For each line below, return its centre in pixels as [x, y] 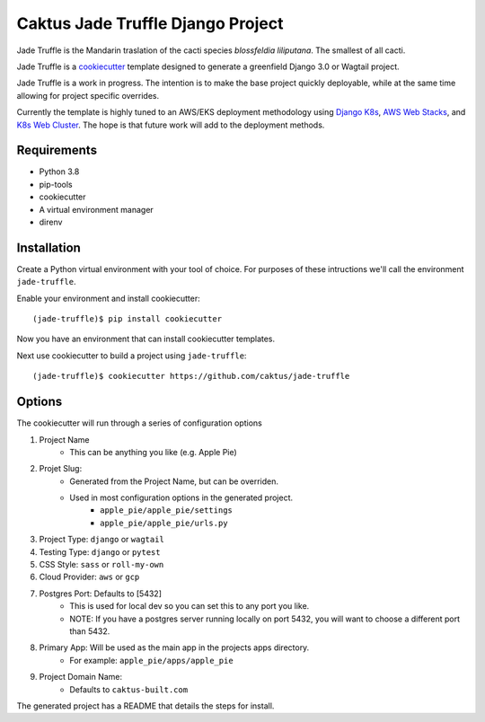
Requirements [57, 150]
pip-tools [56, 184]
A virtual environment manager [97, 209]
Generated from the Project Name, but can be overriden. [174, 481]
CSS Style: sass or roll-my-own [101, 565]
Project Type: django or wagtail [102, 540]
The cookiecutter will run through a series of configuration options [139, 423]
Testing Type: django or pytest [100, 551]
